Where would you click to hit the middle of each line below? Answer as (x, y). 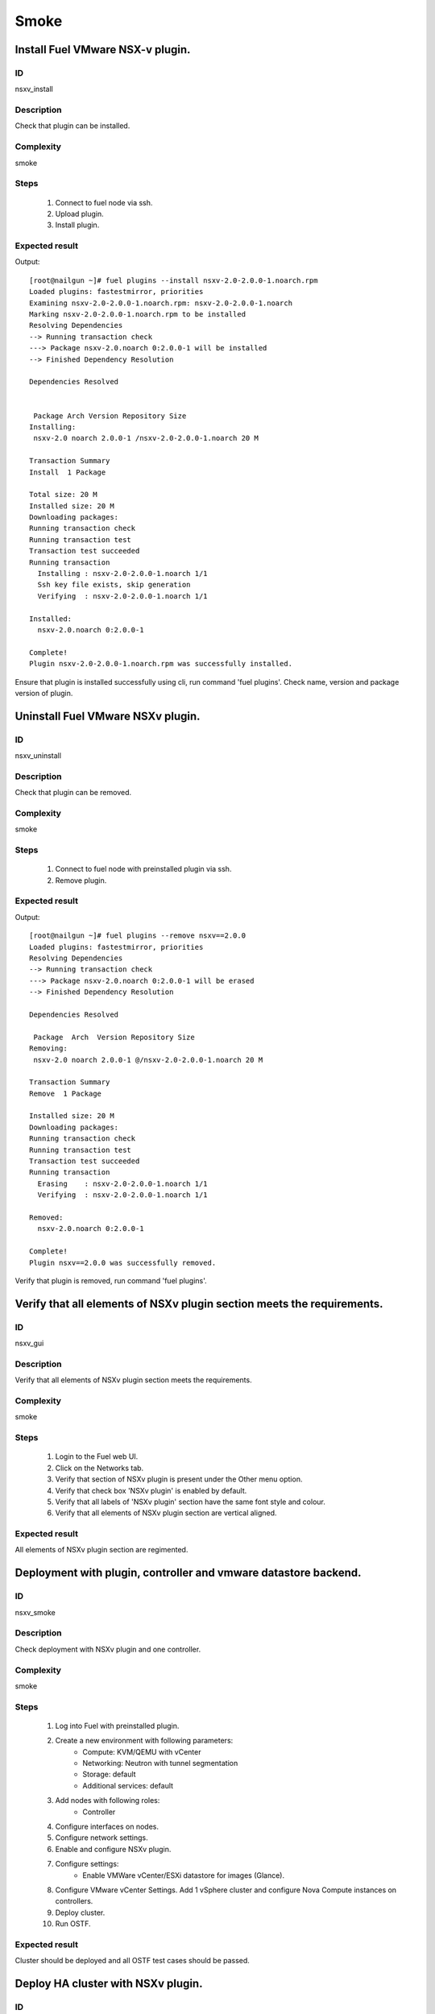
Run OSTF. (73, 1924)
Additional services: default (128, 1785)
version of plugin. (44, 693)
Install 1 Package (68, 472)
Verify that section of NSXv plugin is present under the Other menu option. (179, 1479)
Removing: (48, 1048)
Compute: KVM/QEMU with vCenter (142, 1751)
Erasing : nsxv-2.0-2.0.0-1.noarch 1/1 (123, 1183)
